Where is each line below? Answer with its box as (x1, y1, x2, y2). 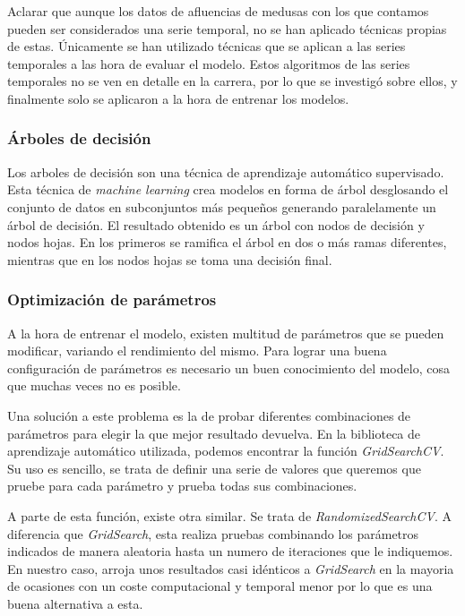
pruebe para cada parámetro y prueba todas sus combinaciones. (7, 476, 357, 495)
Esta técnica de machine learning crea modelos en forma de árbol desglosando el (7, 180, 449, 199)
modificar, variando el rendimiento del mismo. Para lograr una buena (7, 341, 387, 360)
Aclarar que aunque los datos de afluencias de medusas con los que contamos (7, 2, 429, 20)
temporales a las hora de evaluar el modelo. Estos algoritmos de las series (7, 54, 410, 73)
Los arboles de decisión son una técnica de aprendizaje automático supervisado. (7, 162, 444, 181)
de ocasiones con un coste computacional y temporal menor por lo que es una (7, 577, 433, 595)
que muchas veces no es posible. (7, 376, 181, 395)
